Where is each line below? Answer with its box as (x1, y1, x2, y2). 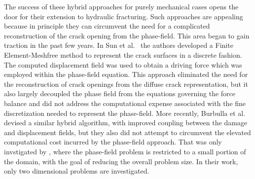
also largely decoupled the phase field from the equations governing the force (4, 88, 235, 99)
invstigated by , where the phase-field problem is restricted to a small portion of (4, 146, 246, 156)
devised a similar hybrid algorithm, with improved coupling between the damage (4, 117, 248, 128)
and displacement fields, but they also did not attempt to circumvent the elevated (4, 127, 251, 137)
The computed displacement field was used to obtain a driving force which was (4, 59, 242, 70)
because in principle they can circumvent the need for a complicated (4, 21, 210, 31)
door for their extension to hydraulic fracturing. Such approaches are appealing (4, 11, 243, 21)
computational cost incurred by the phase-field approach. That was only (4, 137, 222, 147)
